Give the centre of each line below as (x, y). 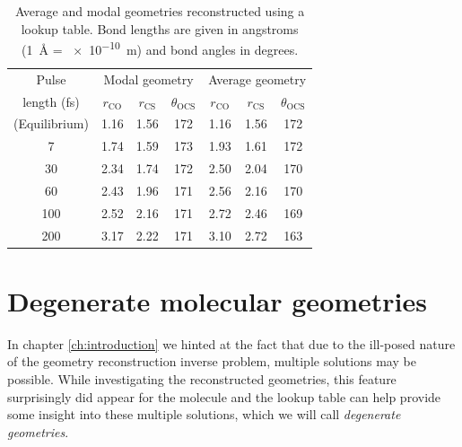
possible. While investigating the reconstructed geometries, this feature (202, 379)
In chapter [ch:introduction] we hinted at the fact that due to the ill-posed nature (231, 343)
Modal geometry (148, 79)
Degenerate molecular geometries (217, 300)
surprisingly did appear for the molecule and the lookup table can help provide (224, 396)
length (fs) (51, 101)
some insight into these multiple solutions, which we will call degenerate (204, 414)
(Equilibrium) (51, 123)
